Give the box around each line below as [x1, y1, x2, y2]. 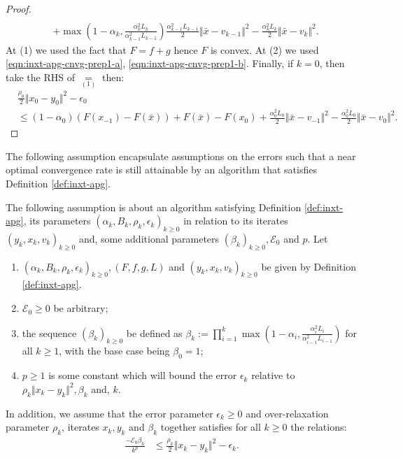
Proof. [6, 1, 31, 15]
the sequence [22, 325, 77, 340]
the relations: [290, 420, 347, 434]
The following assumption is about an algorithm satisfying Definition [6, 199, 302, 214]
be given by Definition [261, 259, 356, 273]
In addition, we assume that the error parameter [6, 406, 213, 420]
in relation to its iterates [183, 213, 288, 228]
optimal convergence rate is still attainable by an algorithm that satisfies [6, 162, 317, 177]
